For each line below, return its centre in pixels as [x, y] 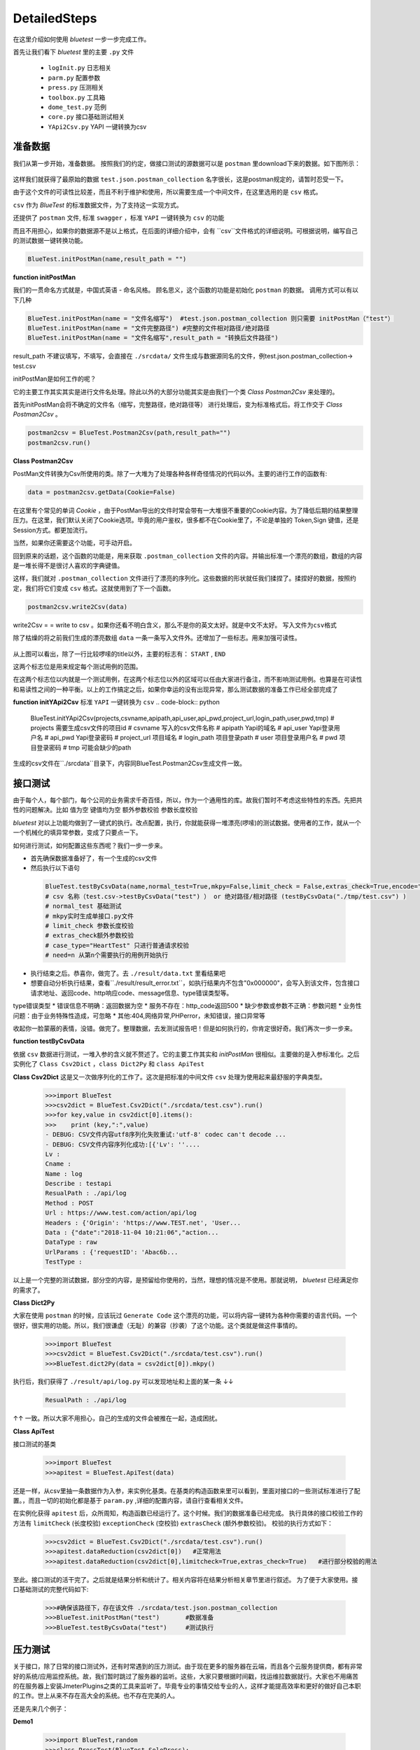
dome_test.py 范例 [77, 107]
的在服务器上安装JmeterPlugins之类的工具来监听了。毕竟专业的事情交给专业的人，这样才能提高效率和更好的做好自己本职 [187, 1686]
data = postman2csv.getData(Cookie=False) [101, 492]
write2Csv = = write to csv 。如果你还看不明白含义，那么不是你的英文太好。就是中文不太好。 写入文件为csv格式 [175, 625]
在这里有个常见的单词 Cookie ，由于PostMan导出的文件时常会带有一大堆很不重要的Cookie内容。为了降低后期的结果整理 [185, 510]
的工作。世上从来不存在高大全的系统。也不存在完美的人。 [96, 1696]
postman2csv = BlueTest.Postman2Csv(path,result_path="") [129, 433]
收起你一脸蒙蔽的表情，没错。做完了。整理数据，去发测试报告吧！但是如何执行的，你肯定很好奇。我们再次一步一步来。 [184, 1028]
